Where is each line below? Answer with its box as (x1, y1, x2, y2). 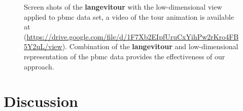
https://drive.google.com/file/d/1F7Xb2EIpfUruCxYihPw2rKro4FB (26, 31, 239, 42)
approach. (24, 61, 54, 71)
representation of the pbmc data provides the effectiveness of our (24, 51, 225, 61)
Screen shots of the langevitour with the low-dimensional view (24, 2, 222, 12)
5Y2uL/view (24, 41, 62, 52)
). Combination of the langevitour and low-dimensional (62, 41, 238, 52)
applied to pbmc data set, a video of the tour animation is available (24, 11, 234, 22)
